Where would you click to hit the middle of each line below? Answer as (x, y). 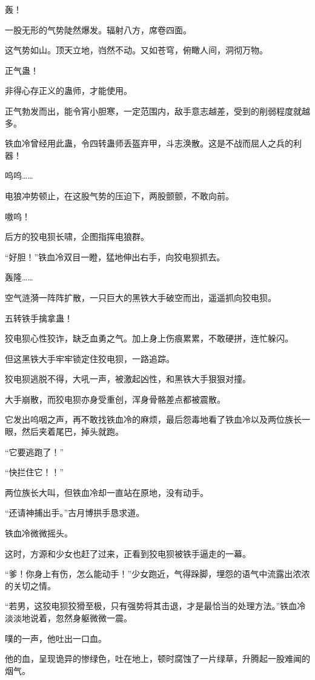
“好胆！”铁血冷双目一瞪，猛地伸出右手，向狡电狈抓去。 (115, 256)
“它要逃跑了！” (35, 451)
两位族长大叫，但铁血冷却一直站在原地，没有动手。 (107, 492)
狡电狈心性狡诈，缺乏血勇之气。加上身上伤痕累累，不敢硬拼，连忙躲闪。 (149, 338)
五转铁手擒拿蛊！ (39, 318)
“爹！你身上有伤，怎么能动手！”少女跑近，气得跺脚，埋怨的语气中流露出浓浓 (157, 574)
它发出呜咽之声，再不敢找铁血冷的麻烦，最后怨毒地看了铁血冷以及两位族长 (153, 419)
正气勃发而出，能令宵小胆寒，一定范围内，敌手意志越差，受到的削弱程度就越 (157, 111)
